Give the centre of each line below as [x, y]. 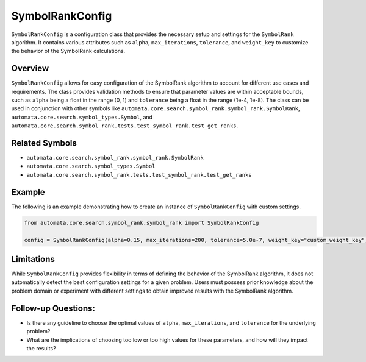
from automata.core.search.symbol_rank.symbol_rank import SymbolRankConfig [142, 223]
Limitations [33, 259]
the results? [41, 348]
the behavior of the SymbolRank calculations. [68, 51]
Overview [30, 69]
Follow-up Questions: [53, 308]
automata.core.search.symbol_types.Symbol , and [82, 117]
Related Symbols [44, 143]
